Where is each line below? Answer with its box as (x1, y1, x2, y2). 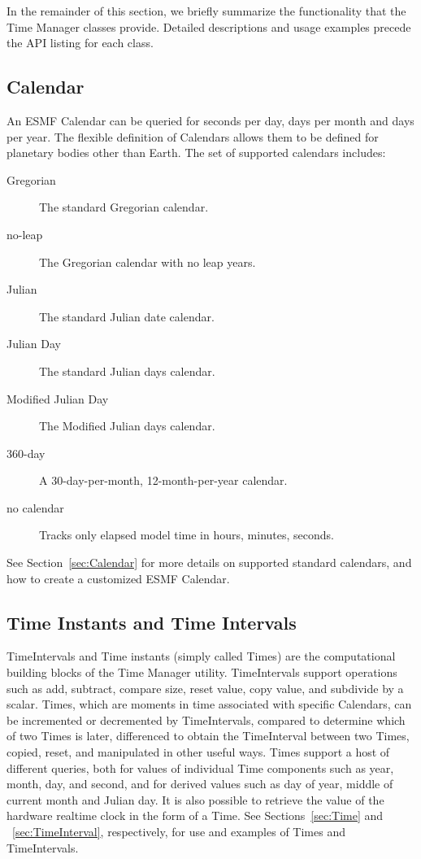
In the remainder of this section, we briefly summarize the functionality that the (7, 2, 406, 19)
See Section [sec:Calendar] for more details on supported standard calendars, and (7, 554, 412, 571)
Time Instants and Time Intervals (7, 609, 297, 634)
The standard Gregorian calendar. (39, 198, 209, 216)
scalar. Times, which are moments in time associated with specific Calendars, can (7, 695, 412, 713)
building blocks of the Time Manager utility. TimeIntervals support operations (7, 664, 397, 681)
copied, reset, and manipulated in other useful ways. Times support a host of (7, 743, 390, 761)
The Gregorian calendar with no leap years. (39, 253, 256, 270)
